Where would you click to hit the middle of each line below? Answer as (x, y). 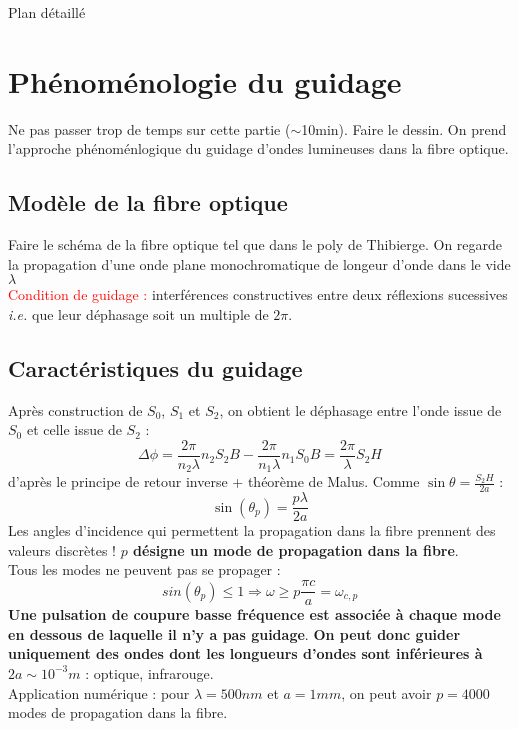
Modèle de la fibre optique (148, 202)
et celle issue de (74, 429)
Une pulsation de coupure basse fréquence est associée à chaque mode (254, 614)
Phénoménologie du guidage (205, 80)
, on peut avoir (386, 692)
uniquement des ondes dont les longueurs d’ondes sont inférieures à (245, 653)
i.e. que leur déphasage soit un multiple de (138, 313)
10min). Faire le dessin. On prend (404, 128)
